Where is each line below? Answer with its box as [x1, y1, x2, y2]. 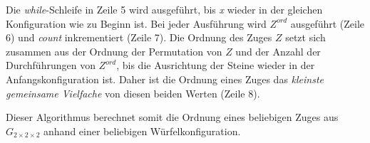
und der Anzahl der [235, 43, 321, 58]
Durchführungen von [6, 58, 96, 73]
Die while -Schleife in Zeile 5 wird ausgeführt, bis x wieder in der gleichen [6, 2, 323, 16]
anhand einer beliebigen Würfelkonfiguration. [43, 123, 241, 138]
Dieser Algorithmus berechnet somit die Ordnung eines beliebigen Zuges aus [6, 110, 339, 125]
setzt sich [285, 30, 326, 45]
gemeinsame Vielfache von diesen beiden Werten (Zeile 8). [6, 85, 260, 100]
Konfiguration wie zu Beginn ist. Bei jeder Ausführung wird [6, 16, 267, 31]
